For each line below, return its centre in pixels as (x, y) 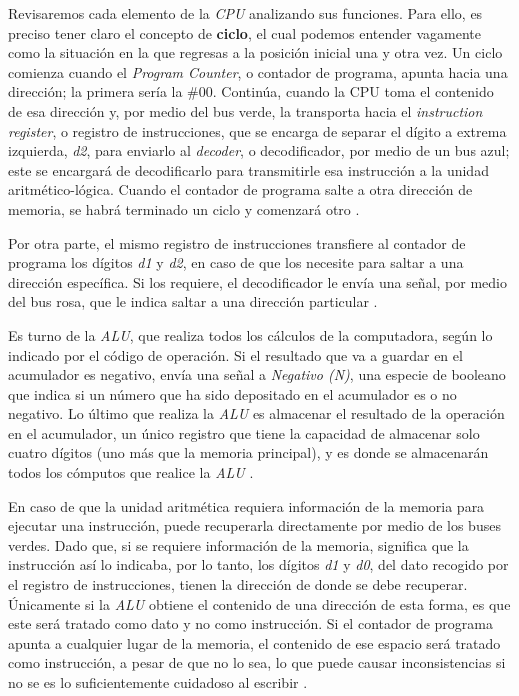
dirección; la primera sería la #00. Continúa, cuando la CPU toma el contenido (251, 91)
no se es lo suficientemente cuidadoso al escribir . (158, 682)
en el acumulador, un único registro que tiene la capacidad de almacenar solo (244, 432)
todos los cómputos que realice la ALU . (131, 472)
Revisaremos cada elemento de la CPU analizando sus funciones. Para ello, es (245, 13)
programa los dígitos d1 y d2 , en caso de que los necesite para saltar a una (236, 262)
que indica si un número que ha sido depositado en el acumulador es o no (232, 393)
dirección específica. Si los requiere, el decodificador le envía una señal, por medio (257, 281)
